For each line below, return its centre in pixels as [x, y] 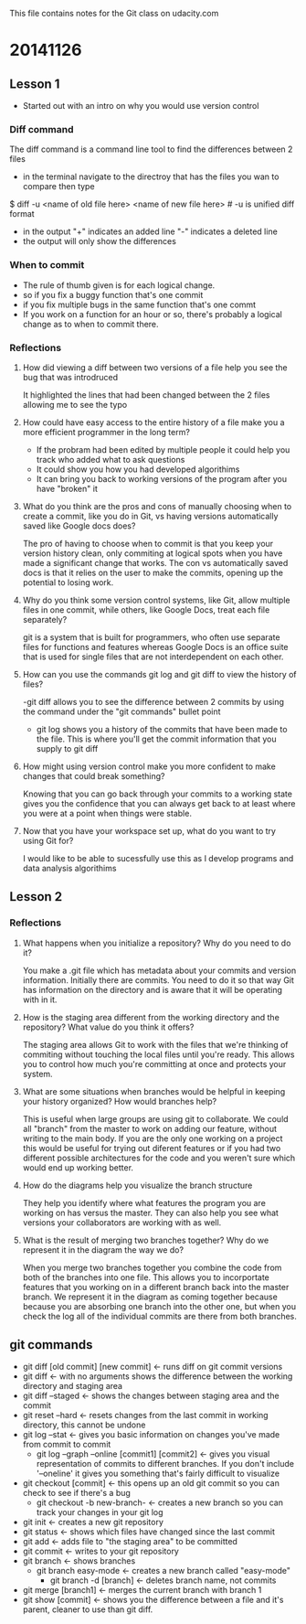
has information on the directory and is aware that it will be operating [153, 989]
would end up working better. [78, 1167]
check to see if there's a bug [76, 1493]
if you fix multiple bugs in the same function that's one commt [139, 304]
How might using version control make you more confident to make [149, 766]
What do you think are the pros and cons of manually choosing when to [157, 506]
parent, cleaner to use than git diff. [88, 1609]
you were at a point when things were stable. [107, 813]
